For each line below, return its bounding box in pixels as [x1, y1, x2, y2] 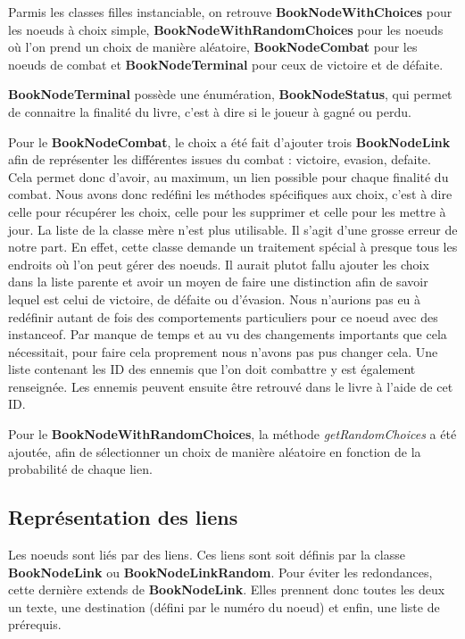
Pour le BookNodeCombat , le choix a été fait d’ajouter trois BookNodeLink [8, 132, 451, 151]
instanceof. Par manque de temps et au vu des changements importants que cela [8, 325, 447, 344]
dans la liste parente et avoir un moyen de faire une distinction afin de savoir [8, 272, 428, 291]
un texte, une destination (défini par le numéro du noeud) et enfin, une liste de [8, 597, 440, 616]
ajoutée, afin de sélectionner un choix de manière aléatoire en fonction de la [8, 442, 421, 461]
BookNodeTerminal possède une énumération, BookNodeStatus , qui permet [8, 85, 453, 104]
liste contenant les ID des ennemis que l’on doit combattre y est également [8, 360, 416, 378]
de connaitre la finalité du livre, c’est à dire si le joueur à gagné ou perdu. [8, 102, 411, 120]
